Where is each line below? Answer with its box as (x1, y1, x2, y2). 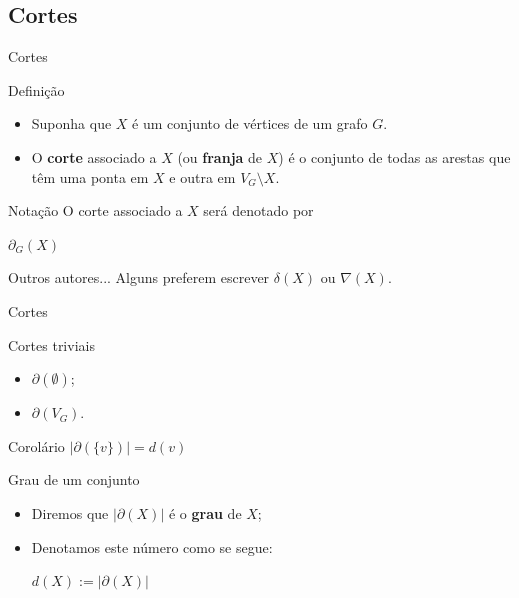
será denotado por (203, 200, 314, 221)
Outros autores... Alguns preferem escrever (8, 267, 270, 288)
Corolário (8, 435, 65, 456)
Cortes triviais (8, 334, 95, 355)
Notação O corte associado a (8, 200, 183, 221)
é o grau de (168, 502, 242, 523)
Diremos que (31, 502, 109, 523)
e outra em (169, 166, 236, 187)
